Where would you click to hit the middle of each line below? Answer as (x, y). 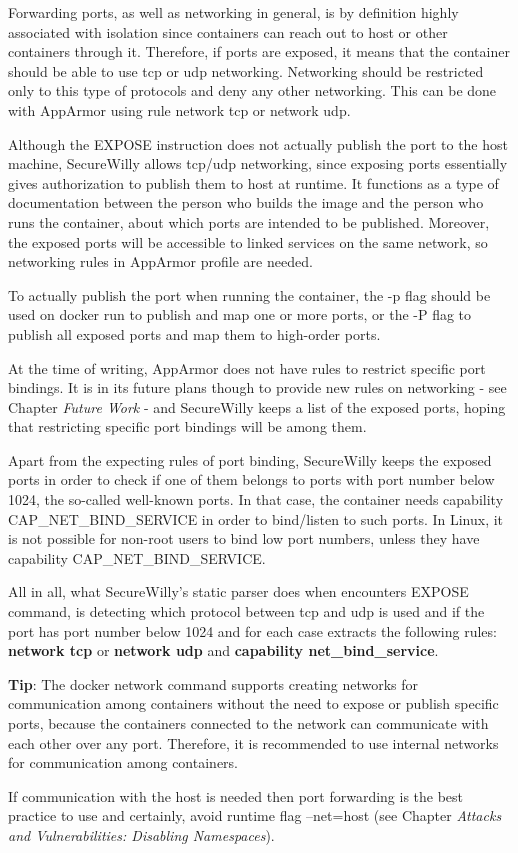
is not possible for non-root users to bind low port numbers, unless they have (244, 538)
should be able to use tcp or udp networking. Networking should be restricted (246, 70)
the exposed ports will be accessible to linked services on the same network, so (248, 241)
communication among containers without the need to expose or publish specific (253, 703)
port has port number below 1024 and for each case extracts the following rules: (252, 630)
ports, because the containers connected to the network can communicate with (248, 723)
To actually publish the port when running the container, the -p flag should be (249, 294)
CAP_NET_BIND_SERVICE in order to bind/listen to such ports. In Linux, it (256, 518)
